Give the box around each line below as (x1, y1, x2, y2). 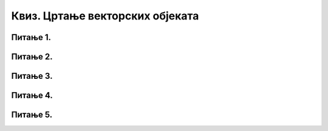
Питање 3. (11, 71, 53, 81)
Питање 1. (11, 32, 52, 42)
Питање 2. (11, 52, 53, 62)
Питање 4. (11, 90, 53, 101)
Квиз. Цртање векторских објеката (11, 9, 199, 22)
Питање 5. (11, 110, 53, 120)
